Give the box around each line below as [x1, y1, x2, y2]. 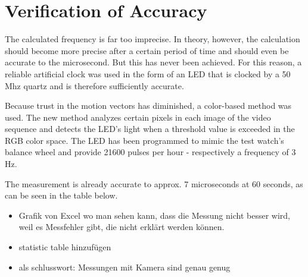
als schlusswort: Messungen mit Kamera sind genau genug [18, 260, 231, 273]
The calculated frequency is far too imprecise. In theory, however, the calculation [5, 33, 300, 45]
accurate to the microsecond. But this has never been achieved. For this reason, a [5, 56, 302, 68]
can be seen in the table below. [5, 189, 118, 202]
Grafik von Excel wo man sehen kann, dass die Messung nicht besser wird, [18, 209, 290, 221]
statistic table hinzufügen [18, 241, 111, 253]
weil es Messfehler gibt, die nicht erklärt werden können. [18, 221, 225, 233]
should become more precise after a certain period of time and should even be [5, 44, 289, 56]
